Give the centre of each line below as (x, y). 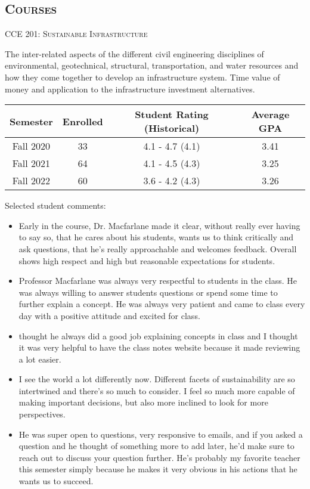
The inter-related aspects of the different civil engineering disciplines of (134, 53)
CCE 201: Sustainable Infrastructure (76, 34)
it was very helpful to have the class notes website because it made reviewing (159, 347)
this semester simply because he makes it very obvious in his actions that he (158, 469)
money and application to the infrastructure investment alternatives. (130, 89)
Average (270, 114)
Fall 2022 (31, 181)
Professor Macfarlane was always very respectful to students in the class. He (158, 281)
